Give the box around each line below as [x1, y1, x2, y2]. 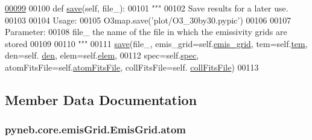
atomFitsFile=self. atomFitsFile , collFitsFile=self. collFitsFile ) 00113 [5, 60, 259, 73]
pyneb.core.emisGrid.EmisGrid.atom [5, 122, 186, 137]
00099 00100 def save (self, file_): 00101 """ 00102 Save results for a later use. [5, 2, 288, 14]
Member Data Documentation [5, 90, 197, 109]
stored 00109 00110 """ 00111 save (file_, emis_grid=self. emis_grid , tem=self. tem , [5, 37, 308, 49]
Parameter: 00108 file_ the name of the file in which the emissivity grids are [5, 25, 287, 38]
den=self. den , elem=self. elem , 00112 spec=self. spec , [5, 49, 199, 62]
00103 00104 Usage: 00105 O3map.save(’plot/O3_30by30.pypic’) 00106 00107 [5, 13, 291, 26]
